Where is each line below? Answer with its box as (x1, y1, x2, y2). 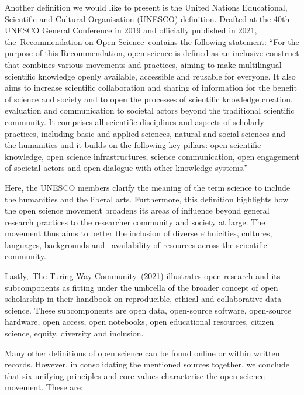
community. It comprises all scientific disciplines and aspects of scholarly (5, 115, 264, 128)
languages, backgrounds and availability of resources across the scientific (5, 238, 267, 250)
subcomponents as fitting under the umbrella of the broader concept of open (5, 281, 278, 293)
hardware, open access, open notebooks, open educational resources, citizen (5, 315, 274, 328)
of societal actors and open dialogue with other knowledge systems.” (5, 162, 248, 174)
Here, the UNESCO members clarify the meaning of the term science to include (5, 181, 291, 193)
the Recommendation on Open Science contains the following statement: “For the (5, 35, 299, 47)
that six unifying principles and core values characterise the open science (5, 369, 265, 382)
